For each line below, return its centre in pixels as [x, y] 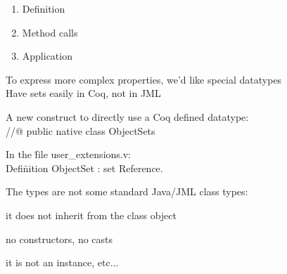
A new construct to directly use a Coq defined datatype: [127, 116]
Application [47, 56]
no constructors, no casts [59, 239]
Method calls [50, 32]
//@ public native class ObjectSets [81, 130]
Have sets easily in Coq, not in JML [83, 93]
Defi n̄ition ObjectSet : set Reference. [84, 168]
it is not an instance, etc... [62, 262]
